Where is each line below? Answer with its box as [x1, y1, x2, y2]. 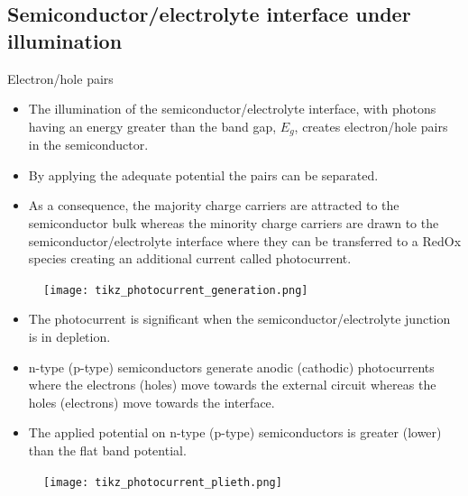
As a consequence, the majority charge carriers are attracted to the [28, 196, 399, 215]
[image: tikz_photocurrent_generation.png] [43, 283, 308, 297]
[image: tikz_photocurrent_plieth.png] [43, 475, 282, 489]
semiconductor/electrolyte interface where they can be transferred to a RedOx [28, 231, 462, 250]
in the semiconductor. [28, 135, 149, 154]
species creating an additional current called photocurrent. [28, 249, 352, 268]
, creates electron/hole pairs [294, 116, 448, 135]
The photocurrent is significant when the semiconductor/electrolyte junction [28, 309, 451, 328]
